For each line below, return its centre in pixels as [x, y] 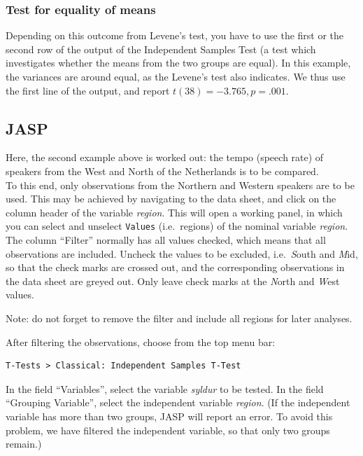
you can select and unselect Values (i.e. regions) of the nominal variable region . [177, 226]
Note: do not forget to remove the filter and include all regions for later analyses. [179, 318]
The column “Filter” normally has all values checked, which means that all [166, 240]
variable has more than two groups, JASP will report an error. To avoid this [169, 416]
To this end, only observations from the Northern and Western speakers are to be [180, 185]
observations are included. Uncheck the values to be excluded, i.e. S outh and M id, [182, 253]
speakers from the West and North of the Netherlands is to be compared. [162, 171]
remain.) [24, 444]
